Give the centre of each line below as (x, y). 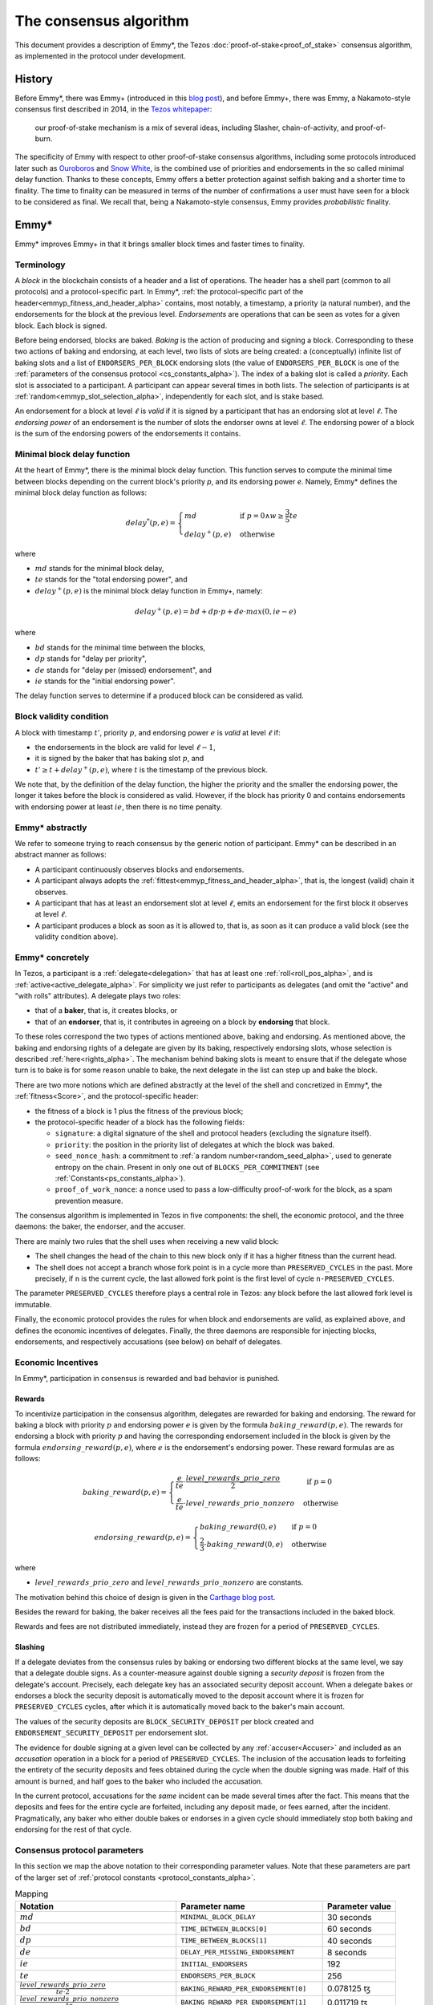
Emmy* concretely (52, 957)
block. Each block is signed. (61, 326)
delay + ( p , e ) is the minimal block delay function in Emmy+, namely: (149, 590)
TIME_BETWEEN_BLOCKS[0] (224, 1929)
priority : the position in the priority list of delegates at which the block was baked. (195, 1144)
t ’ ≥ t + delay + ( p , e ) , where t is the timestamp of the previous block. (152, 769)
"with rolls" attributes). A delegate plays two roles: (98, 996)
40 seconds (350, 1941)
